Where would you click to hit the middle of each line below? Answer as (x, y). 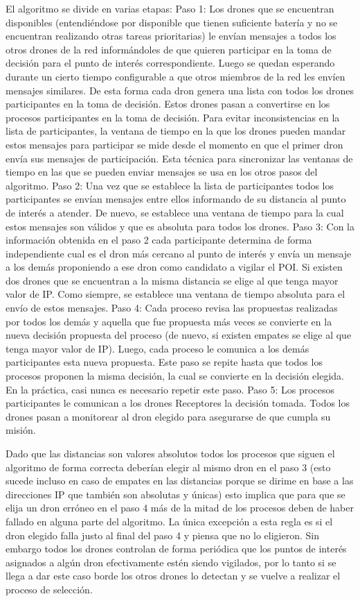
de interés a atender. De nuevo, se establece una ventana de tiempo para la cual (175, 212)
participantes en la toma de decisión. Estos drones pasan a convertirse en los (168, 104)
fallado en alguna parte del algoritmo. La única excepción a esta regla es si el (169, 521)
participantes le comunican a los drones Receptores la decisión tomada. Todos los (178, 403)
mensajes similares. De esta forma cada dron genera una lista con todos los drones (180, 90)
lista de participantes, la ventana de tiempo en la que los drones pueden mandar (176, 131)
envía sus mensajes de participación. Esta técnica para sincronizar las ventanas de (179, 158)
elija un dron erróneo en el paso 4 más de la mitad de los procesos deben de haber (180, 508)
